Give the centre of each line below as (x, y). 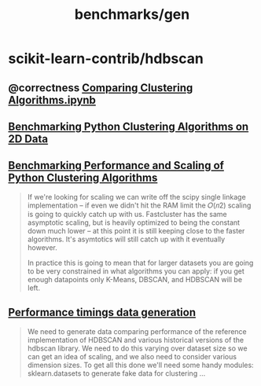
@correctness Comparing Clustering (101, 88)
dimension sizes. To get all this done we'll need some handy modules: (140, 365)
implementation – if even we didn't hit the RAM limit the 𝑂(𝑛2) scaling (139, 205)
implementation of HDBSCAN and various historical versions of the (136, 340)
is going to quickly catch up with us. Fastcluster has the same (127, 214)
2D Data (28, 139)
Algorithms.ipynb (52, 100)
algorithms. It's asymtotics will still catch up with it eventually (126, 239)
